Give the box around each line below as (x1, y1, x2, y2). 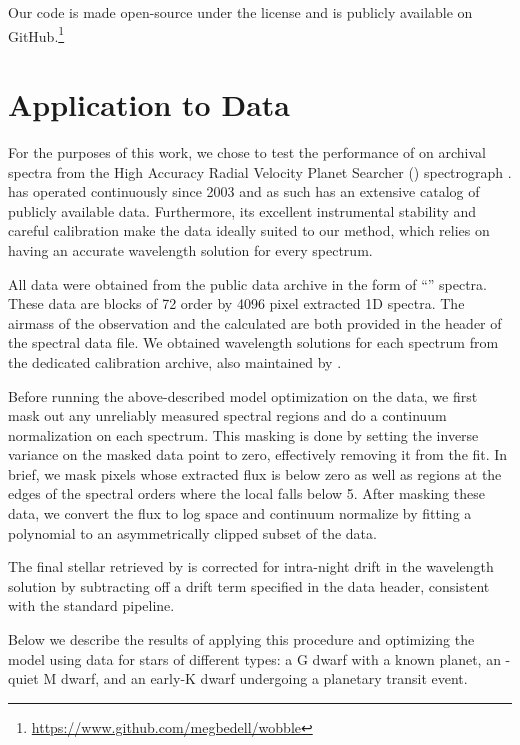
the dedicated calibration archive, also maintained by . (8, 351, 342, 372)
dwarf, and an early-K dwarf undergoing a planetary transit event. (60, 668, 468, 689)
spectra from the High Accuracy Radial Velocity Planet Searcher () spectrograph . (8, 161, 512, 182)
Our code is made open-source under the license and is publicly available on (8, 2, 473, 22)
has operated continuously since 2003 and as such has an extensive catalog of (8, 181, 480, 202)
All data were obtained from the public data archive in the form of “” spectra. (8, 273, 487, 294)
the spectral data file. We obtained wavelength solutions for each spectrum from (8, 332, 499, 353)
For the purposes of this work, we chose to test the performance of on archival (8, 141, 486, 162)
